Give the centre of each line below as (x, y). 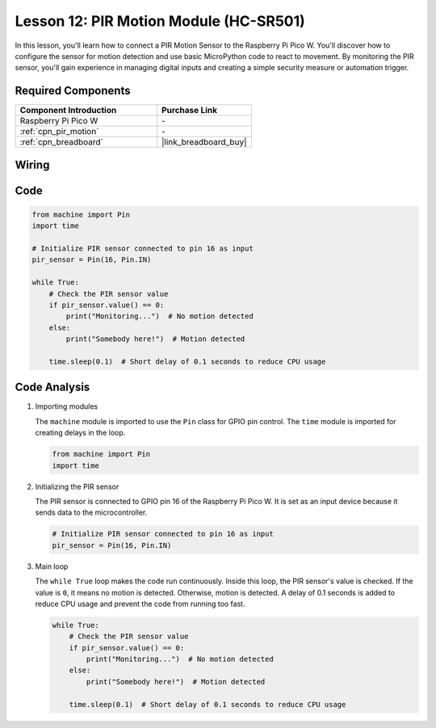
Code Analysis (52, 387)
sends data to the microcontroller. (91, 512)
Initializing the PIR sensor (77, 486)
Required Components (73, 91)
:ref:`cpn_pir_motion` (59, 132)
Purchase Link (190, 111)
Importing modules (67, 406)
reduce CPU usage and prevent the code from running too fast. (140, 604)
